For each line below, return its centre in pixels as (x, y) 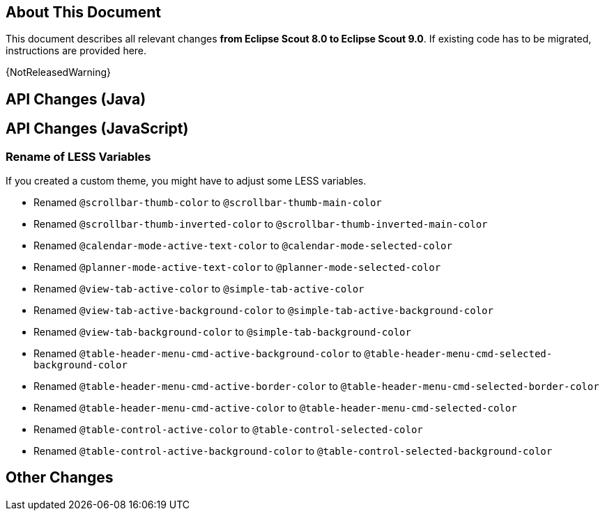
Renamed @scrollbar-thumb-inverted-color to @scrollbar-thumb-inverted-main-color (261, 224)
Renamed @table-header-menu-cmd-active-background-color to (198, 354)
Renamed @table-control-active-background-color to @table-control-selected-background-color (293, 451)
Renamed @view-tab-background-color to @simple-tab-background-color (222, 332)
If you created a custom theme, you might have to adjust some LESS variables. (186, 181)
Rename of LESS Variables (78, 156)
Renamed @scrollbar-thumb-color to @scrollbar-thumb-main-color (208, 203)
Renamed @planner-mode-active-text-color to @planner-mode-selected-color (237, 267)
